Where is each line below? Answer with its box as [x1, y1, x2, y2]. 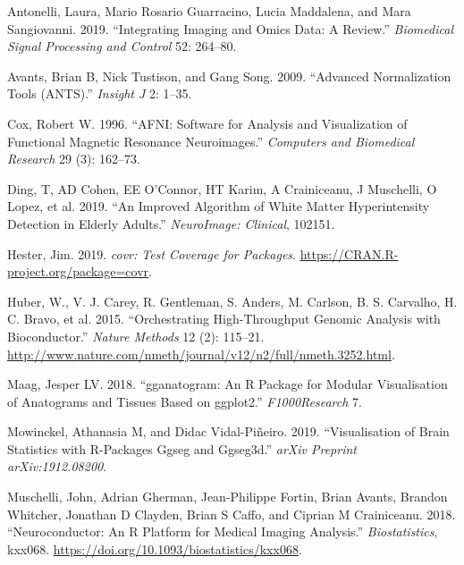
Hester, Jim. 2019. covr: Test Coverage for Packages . [7, 244, 296, 263]
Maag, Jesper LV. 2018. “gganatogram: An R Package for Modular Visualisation [7, 375, 448, 393]
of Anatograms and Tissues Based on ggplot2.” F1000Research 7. [7, 392, 362, 410]
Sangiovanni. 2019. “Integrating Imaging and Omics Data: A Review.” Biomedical [7, 19, 453, 38]
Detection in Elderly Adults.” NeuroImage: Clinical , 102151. [7, 214, 335, 232]
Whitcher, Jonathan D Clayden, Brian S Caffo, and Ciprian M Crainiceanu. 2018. [7, 504, 456, 523]
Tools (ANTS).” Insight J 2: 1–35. [7, 84, 192, 103]
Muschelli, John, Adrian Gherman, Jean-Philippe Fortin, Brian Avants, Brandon [7, 487, 448, 506]
